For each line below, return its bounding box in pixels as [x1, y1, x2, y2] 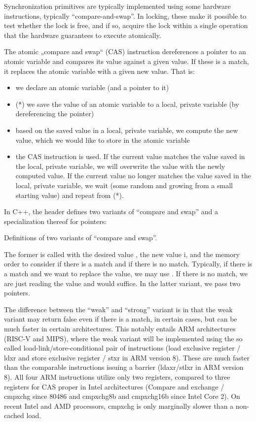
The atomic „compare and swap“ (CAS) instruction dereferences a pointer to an [4, 46, 246, 57]
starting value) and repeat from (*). [15, 190, 124, 200]
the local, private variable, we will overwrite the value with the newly [15, 161, 225, 171]
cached [4, 410, 24, 421]
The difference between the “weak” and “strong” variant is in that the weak [4, 304, 233, 314]
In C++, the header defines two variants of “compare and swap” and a [4, 206, 218, 217]
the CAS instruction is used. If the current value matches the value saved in [15, 151, 245, 162]
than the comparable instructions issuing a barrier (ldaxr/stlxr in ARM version [4, 362, 244, 372]
